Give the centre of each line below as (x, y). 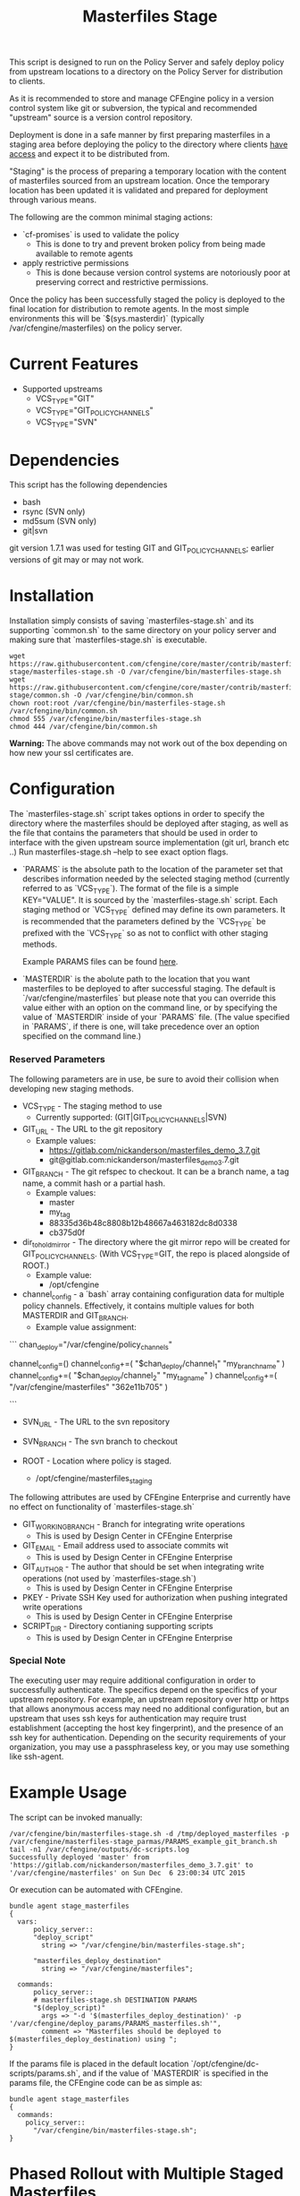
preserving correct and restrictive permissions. (122, 282)
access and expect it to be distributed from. (90, 154)
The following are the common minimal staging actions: (111, 218)
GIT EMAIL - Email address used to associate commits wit (125, 1547)
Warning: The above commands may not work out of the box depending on (148, 743)
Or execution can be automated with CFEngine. (96, 1889)
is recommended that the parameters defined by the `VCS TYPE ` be (144, 922)
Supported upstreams (62, 389)
